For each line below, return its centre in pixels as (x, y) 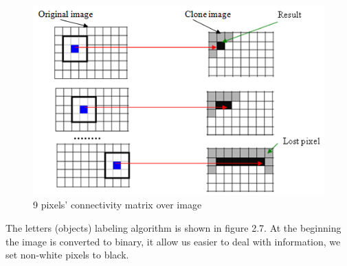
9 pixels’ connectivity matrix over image (117, 205)
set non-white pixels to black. (67, 255)
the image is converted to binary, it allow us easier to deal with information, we (173, 241)
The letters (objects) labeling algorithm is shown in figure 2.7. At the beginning (173, 227)
